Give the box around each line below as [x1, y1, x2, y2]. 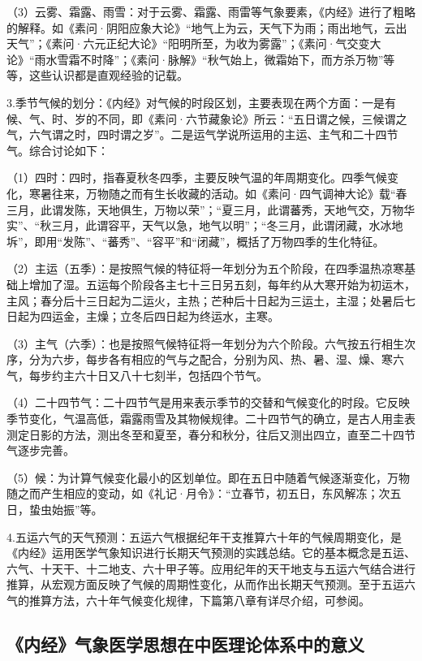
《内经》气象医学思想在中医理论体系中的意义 [6, 631, 364, 656]
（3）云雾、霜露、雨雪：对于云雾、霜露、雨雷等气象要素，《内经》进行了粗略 [6, 3, 416, 19]
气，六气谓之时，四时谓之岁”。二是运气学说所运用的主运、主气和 [6, 126, 353, 143]
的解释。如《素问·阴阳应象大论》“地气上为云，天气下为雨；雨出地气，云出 [6, 19, 407, 36]
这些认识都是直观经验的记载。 [28, 67, 188, 84]
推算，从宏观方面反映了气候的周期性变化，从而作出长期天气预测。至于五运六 [6, 576, 416, 593]
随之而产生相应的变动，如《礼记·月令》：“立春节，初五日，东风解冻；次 [6, 485, 390, 502]
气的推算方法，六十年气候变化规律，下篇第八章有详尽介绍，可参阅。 [6, 592, 370, 608]
